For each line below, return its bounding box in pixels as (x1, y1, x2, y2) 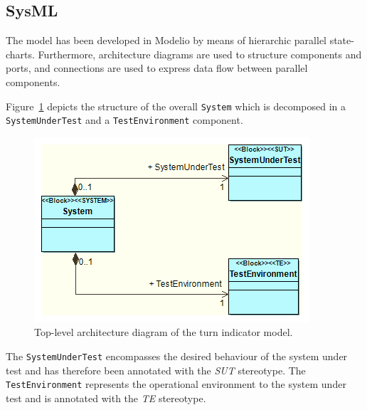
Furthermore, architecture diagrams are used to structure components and (38, 46, 362, 61)
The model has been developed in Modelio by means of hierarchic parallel (6, 33, 326, 48)
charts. (6, 46, 35, 61)
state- (329, 33, 354, 48)
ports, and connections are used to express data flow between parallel (6, 61, 308, 75)
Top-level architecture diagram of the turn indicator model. (34, 325, 293, 340)
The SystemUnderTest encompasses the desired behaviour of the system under (6, 349, 348, 364)
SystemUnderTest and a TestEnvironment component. (6, 112, 243, 127)
